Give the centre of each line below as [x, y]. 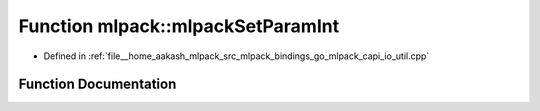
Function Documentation [97, 84]
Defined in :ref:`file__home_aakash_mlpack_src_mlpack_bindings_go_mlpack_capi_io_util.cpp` [236, 56]
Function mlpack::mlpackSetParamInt [179, 26]
